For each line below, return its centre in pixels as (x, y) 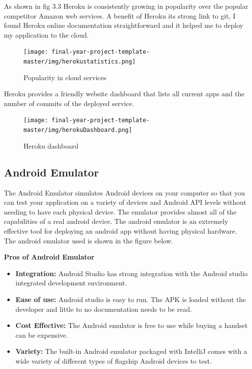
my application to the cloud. (46, 34)
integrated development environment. (71, 283)
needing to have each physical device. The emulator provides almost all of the (120, 211)
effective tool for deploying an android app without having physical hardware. (121, 230)
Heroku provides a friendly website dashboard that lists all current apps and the (124, 94)
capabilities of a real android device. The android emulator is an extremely (116, 221)
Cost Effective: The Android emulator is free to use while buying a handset (131, 325)
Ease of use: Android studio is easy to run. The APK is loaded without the (131, 299)
